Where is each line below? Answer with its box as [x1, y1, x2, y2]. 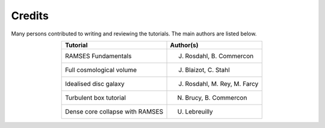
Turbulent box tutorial [65, 93, 126, 102]
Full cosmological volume [65, 66, 137, 74]
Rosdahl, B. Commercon [185, 52, 254, 60]
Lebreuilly [185, 107, 213, 115]
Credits [11, 9, 49, 22]
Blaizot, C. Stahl [185, 66, 230, 74]
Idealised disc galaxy [65, 79, 125, 88]
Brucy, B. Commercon [185, 93, 247, 102]
